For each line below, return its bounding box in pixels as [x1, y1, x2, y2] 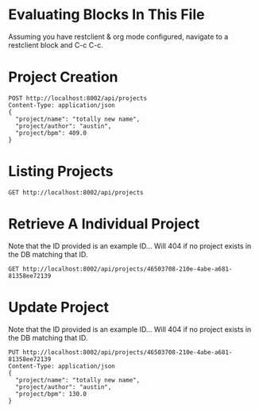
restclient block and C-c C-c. [8, 40, 103, 49]
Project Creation [8, 68, 118, 87]
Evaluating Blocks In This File [8, 6, 205, 24]
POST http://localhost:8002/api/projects [8, 94, 148, 102]
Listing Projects [8, 163, 114, 180]
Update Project [8, 298, 110, 316]
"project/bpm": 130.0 [15, 390, 87, 398]
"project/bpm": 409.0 [15, 129, 87, 137]
